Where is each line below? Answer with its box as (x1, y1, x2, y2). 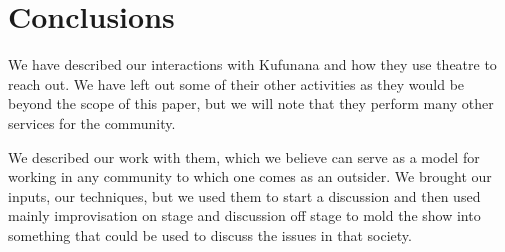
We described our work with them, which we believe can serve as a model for (8, 146, 480, 167)
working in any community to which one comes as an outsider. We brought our (8, 166, 492, 187)
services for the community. (8, 112, 176, 133)
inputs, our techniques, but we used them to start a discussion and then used (8, 185, 481, 206)
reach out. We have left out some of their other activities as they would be (8, 73, 465, 94)
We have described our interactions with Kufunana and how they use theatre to (8, 54, 497, 75)
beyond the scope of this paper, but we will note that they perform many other (8, 93, 494, 114)
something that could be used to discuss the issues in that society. (8, 224, 412, 245)
